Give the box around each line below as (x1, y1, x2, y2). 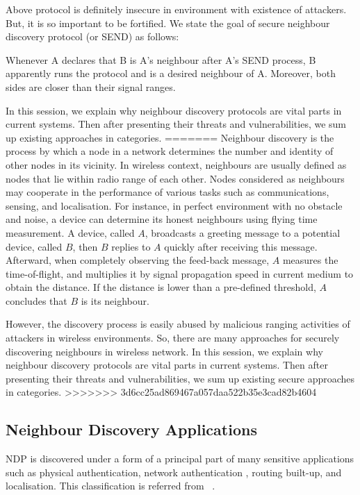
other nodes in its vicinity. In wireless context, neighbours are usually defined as (6, 157, 347, 171)
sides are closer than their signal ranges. (6, 79, 176, 94)
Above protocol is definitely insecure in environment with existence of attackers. (6, 2, 347, 16)
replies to (111, 239, 151, 253)
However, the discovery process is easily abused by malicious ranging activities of (6, 317, 350, 331)
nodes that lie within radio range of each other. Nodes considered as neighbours (6, 171, 345, 185)
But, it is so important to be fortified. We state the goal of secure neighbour (6, 15, 330, 30)
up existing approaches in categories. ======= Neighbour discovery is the (6, 130, 334, 144)
